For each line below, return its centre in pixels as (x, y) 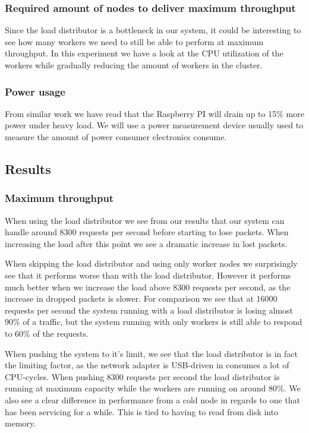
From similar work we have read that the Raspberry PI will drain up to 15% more (154, 113)
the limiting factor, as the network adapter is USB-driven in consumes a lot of (147, 365)
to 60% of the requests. (47, 333)
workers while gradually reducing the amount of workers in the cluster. (134, 65)
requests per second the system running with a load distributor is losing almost (149, 310)
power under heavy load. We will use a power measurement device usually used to (154, 125)
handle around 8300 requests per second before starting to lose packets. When (147, 232)
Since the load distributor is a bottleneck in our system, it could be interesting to (153, 30)
